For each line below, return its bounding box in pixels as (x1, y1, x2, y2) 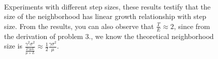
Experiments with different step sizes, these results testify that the (4, 1, 211, 11)
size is (4, 40, 22, 51)
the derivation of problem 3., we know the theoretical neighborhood (4, 30, 214, 41)
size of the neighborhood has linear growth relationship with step (4, 11, 206, 21)
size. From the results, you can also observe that (4, 20, 154, 31)
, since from (173, 20, 210, 31)
